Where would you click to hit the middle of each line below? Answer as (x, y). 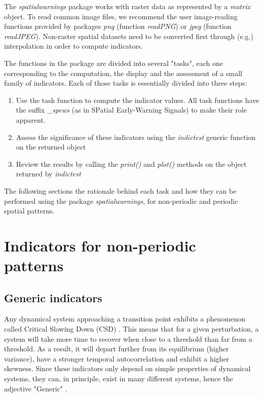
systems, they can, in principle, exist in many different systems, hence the (119, 378)
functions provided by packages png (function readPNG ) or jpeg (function (118, 26)
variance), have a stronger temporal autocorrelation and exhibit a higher (117, 358)
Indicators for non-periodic (100, 245)
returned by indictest (48, 174)
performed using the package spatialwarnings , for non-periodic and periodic (121, 201)
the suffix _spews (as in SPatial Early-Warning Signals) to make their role (131, 110)
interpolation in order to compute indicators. (74, 46)
